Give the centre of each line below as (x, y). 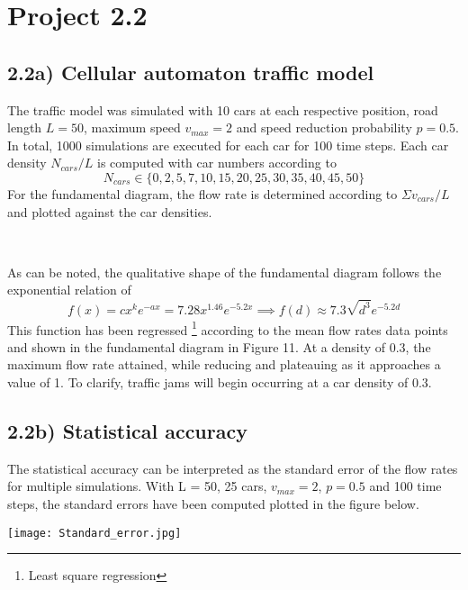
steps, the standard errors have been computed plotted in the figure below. (213, 504)
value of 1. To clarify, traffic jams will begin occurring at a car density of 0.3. (220, 382)
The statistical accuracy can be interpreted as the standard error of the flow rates (233, 468)
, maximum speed (132, 127)
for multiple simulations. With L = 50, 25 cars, (137, 486)
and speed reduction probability (324, 127)
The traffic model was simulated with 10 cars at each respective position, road (223, 109)
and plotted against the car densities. (110, 211)
